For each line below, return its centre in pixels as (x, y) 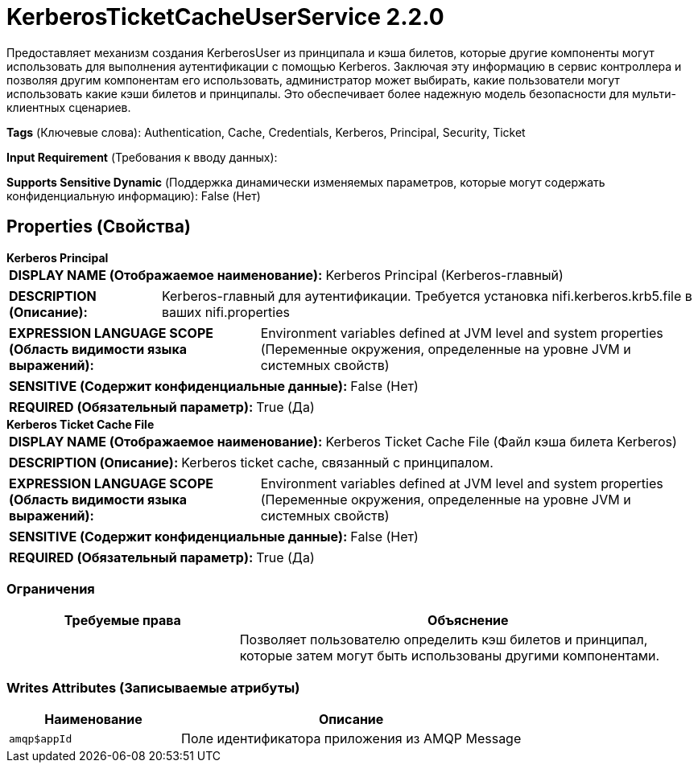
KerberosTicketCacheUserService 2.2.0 (225, 17)
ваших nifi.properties (225, 312)
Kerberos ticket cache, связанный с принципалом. (337, 462)
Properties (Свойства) (99, 227)
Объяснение (468, 621)
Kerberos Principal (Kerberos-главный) (444, 275)
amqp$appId (41, 738)
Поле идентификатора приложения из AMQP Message (351, 739)
